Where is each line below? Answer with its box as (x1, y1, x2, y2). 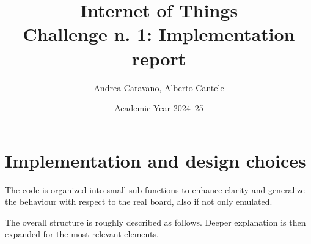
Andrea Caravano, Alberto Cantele (93, 81, 224, 94)
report (131, 45, 186, 70)
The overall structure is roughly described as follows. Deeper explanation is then (5, 215, 306, 228)
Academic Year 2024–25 (114, 102, 203, 114)
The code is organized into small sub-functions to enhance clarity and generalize (5, 183, 305, 196)
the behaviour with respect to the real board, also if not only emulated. (5, 195, 273, 208)
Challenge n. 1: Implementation (23, 21, 295, 46)
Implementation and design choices (5, 147, 306, 172)
